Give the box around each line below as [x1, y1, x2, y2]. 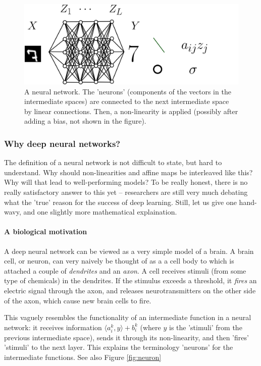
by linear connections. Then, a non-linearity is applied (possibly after [24, 106, 238, 116]
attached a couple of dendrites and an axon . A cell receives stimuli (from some [4, 265, 246, 276]
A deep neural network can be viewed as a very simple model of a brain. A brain [4, 245, 254, 256]
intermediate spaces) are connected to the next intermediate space [24, 96, 229, 107]
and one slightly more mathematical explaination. [23, 206, 177, 217]
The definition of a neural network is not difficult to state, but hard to [4, 157, 222, 168]
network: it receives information [4, 322, 102, 332]
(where [140, 322, 161, 332]
